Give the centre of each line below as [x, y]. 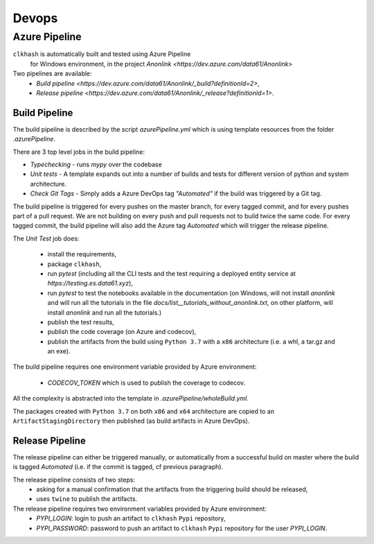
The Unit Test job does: [46, 238]
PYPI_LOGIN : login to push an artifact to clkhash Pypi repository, [131, 518]
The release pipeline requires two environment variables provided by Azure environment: [140, 509]
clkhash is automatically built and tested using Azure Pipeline [102, 54]
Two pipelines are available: [53, 73]
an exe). [59, 351]
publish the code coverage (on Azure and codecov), [122, 332]
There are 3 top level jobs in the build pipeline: [79, 152]
